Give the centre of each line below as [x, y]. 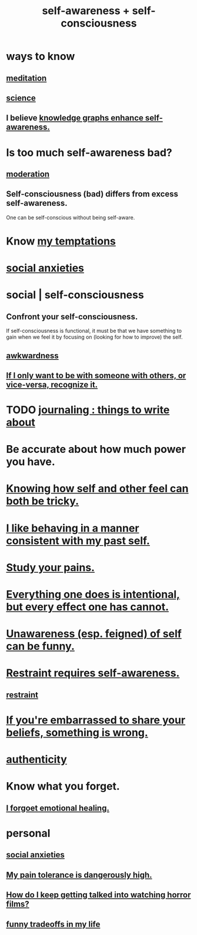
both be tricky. [43, 501]
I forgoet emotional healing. [58, 808]
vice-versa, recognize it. [52, 384]
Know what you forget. [63, 787]
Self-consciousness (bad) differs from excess [92, 194]
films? [18, 904]
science [21, 98]
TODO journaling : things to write [88, 410]
